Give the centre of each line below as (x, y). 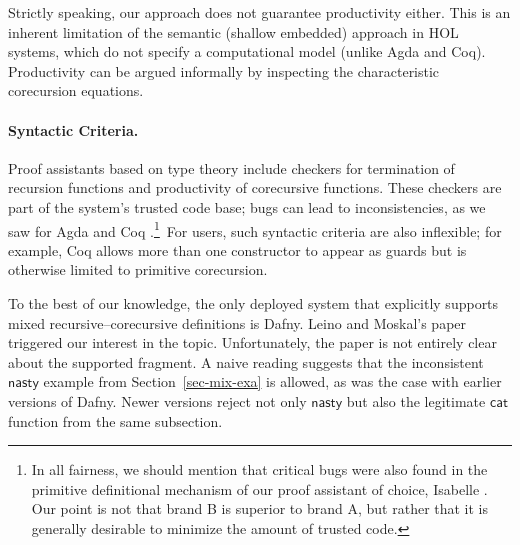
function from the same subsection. (115, 420)
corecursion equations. (76, 90)
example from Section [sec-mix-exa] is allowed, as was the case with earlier (272, 381)
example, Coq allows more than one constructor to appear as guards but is (237, 249)
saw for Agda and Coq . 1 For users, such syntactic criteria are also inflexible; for (255, 229)
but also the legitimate (416, 400)
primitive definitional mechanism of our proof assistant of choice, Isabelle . (259, 488)
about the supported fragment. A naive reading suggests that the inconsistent (246, 361)
